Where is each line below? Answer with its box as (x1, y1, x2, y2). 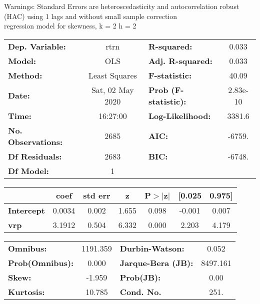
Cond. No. (119, 285, 161, 297)
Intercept (8, 204, 45, 216)
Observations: (8, 135, 63, 147)
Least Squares (88, 69, 137, 81)
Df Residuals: (8, 150, 62, 162)
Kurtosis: (8, 285, 45, 297)
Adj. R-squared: (148, 54, 212, 66)
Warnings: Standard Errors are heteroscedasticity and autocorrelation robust (4, 1, 239, 11)
